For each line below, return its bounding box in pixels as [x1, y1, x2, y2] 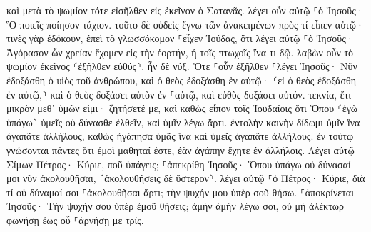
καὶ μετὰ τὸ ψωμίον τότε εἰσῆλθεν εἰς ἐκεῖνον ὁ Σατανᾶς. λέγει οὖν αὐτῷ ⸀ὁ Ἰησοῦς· [6, 3, 364, 17]
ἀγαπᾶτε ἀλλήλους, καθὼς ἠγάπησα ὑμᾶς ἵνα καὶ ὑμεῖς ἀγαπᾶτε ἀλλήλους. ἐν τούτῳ [6, 128, 354, 143]
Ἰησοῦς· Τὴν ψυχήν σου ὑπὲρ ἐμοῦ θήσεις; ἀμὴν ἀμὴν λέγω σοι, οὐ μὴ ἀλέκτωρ [6, 198, 344, 213]
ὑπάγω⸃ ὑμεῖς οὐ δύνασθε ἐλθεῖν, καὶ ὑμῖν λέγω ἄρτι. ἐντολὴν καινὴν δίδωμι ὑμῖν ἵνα [6, 114, 360, 129]
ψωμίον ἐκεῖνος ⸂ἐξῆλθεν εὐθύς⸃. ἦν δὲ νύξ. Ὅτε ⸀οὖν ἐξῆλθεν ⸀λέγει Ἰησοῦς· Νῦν [6, 59, 357, 74]
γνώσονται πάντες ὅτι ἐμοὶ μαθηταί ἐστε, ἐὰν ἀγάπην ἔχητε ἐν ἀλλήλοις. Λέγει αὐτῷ [6, 142, 355, 157]
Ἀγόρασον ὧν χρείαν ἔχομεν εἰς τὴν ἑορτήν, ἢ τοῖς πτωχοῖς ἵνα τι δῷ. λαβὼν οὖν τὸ [6, 44, 354, 59]
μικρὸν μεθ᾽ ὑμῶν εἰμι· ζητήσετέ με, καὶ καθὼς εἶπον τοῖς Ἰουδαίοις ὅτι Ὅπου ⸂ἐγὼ [6, 101, 358, 116]
